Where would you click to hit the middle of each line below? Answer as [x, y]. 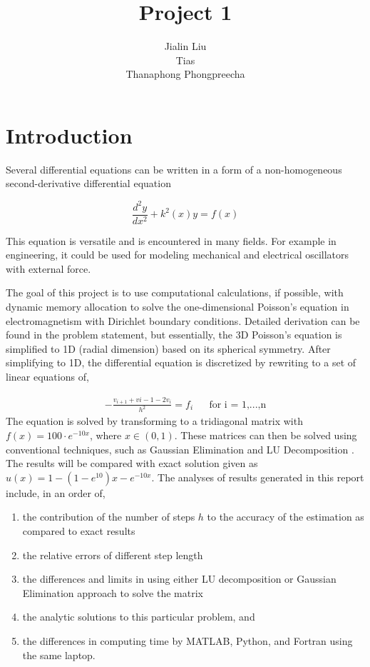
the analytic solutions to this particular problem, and [139, 617]
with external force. [48, 268]
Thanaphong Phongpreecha [185, 74]
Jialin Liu [185, 46]
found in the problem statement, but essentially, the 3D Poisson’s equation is [174, 335]
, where [106, 435]
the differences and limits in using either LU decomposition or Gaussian [179, 579]
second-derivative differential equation [88, 183]
